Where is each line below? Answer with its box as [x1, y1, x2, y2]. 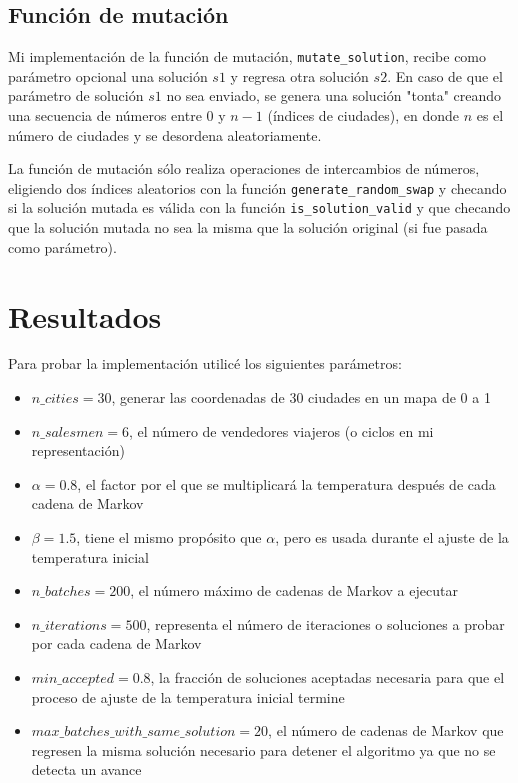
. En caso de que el [387, 65, 503, 86]
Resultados [8, 295, 162, 336]
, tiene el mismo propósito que [76, 527, 262, 548]
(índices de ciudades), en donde [267, 105, 459, 126]
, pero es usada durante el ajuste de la [275, 527, 509, 548]
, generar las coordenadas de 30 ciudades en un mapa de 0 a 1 [111, 387, 491, 408]
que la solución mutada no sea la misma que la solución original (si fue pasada [8, 217, 488, 238]
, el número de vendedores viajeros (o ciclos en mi [129, 420, 434, 441]
